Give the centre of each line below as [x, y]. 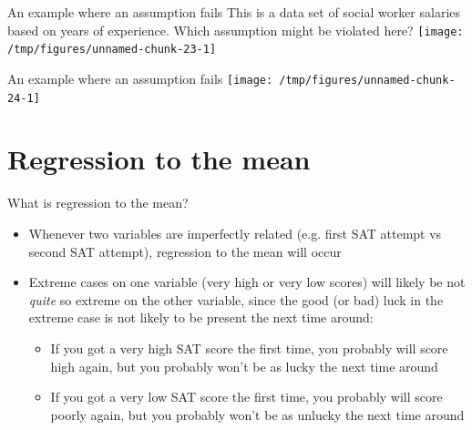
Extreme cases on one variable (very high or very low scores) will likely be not [247, 282]
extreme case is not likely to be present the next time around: [201, 317]
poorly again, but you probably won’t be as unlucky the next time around [257, 414]
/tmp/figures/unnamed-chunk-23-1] [112, 50]
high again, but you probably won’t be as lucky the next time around [244, 366]
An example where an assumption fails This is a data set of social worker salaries [234, 12]
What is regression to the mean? [98, 203]
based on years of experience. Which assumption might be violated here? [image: [236, 30]
